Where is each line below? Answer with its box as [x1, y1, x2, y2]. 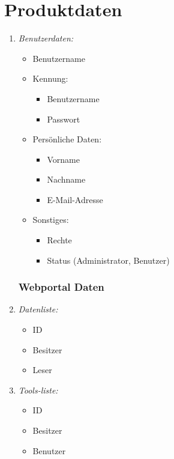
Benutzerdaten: [18, 32, 74, 44]
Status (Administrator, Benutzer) [47, 254, 170, 266]
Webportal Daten [18, 279, 104, 294]
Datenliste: [18, 303, 58, 315]
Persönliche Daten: [32, 133, 102, 145]
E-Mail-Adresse [47, 193, 103, 205]
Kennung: [32, 72, 68, 85]
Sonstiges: [32, 213, 69, 226]
